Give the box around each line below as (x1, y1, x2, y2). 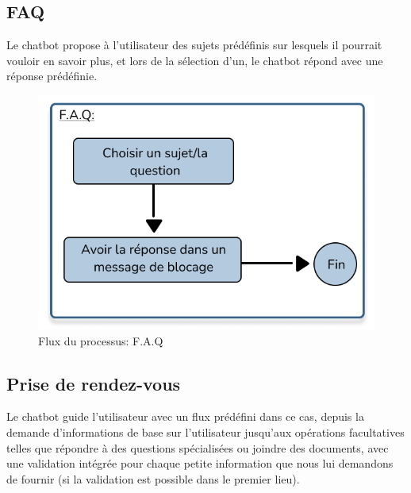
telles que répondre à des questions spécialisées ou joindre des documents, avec (6, 439, 389, 456)
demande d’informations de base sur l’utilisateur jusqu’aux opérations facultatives (6, 423, 405, 440)
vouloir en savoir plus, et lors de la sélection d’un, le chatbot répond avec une (6, 52, 383, 68)
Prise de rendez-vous (6, 371, 181, 395)
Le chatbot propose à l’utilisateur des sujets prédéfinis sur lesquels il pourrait (6, 37, 382, 53)
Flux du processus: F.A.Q (38, 332, 163, 349)
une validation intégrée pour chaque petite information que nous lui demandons (6, 455, 394, 472)
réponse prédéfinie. (6, 67, 98, 84)
